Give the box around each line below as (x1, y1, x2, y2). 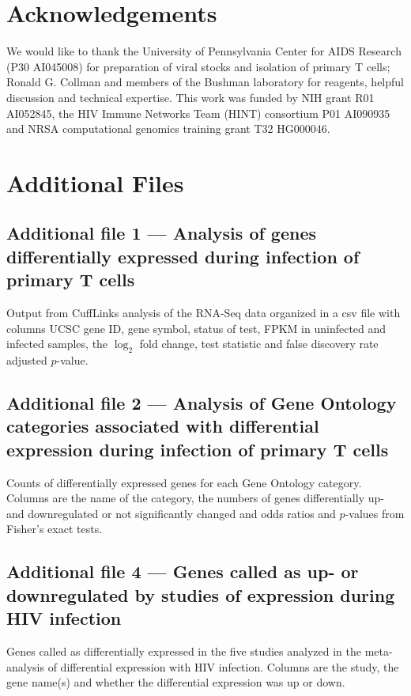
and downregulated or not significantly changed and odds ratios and (6, 505, 336, 521)
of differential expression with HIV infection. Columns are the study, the (47, 658, 399, 675)
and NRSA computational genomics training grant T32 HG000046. (6, 120, 330, 137)
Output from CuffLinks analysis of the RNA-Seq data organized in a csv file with (6, 304, 401, 321)
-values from (345, 505, 405, 521)
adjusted (6, 352, 47, 369)
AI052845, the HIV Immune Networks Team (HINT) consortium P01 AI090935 (6, 104, 390, 121)
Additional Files (6, 166, 184, 199)
